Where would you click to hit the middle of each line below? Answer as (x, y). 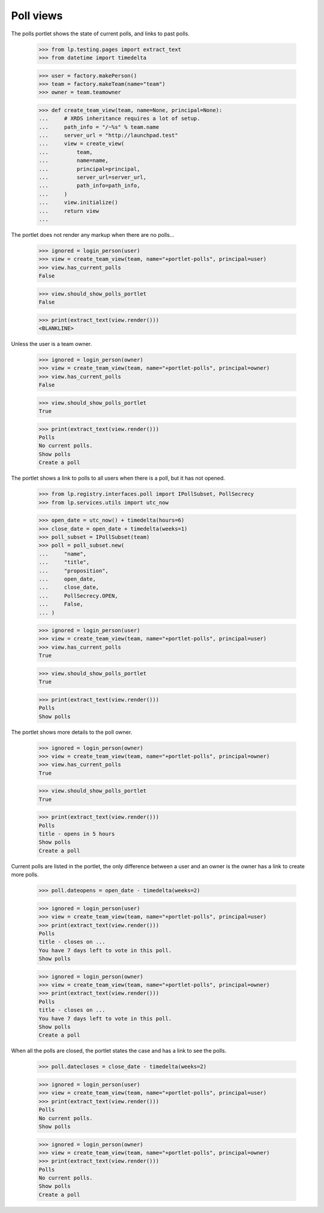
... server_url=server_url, (93, 177)
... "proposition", (74, 571)
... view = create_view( (82, 144)
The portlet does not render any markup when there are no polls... (93, 234)
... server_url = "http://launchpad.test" (108, 136)
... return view (69, 211)
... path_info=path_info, (89, 186)
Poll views (37, 16)
